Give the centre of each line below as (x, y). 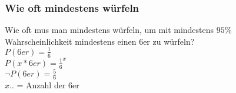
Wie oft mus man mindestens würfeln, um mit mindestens (109, 30)
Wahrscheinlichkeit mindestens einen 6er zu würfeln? (100, 41)
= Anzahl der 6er (48, 84)
